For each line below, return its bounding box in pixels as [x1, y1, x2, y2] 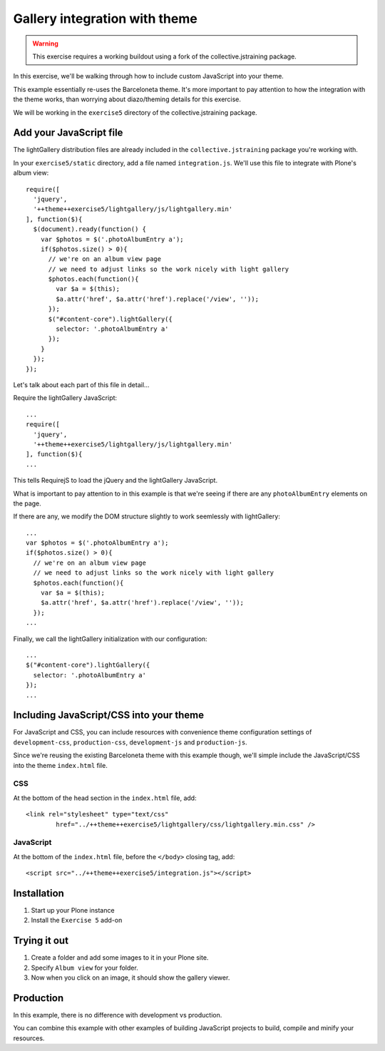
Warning [32, 39, 58, 48]
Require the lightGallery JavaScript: [13, 394, 118, 402]
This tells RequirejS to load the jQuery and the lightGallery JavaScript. [13, 476, 217, 485]
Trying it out [13, 935, 69, 947]
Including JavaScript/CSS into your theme [13, 709, 205, 722]
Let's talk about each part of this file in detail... [13, 381, 150, 389]
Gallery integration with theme [13, 11, 197, 26]
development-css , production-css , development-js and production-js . [13, 738, 247, 747]
